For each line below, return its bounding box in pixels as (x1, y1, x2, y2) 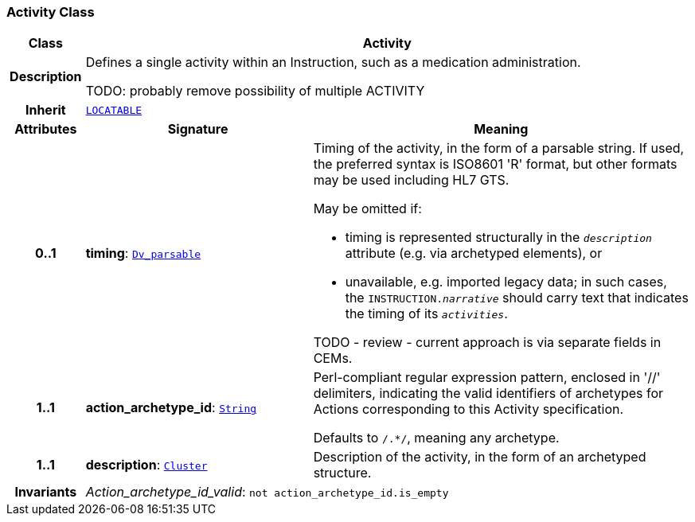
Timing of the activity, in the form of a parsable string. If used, (313, 140, 685, 157)
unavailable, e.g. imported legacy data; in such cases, (345, 274, 667, 290)
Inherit (25, 102, 66, 119)
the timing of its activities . (345, 306, 508, 322)
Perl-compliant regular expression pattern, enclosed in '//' (313, 369, 661, 386)
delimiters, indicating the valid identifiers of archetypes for (313, 385, 664, 402)
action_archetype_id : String (85, 399, 257, 416)
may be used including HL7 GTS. (313, 172, 510, 189)
